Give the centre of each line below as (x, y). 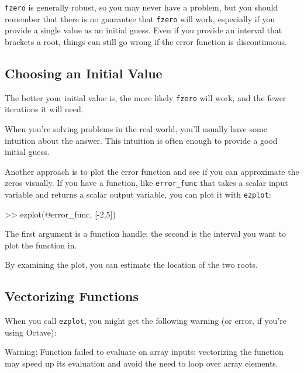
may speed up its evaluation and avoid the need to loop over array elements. (141, 363)
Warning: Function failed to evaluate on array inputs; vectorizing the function (144, 352)
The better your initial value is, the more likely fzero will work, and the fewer (146, 97)
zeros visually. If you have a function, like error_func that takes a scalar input (146, 183)
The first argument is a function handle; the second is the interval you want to (146, 234)
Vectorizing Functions (72, 296)
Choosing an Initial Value (84, 73)
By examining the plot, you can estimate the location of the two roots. (131, 265)
